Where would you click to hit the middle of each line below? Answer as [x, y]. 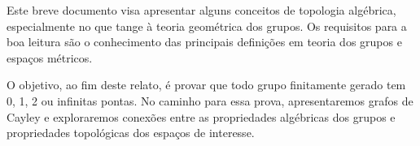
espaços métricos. [50, 57]
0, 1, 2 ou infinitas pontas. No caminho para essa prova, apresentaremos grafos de [210, 100]
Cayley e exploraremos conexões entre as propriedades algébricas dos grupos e [201, 116]
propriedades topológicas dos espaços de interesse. [131, 133]
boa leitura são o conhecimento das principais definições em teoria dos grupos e [204, 42]
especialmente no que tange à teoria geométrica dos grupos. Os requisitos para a [207, 26]
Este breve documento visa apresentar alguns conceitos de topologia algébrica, [201, 10]
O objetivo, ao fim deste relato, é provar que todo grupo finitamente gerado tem [206, 85]
